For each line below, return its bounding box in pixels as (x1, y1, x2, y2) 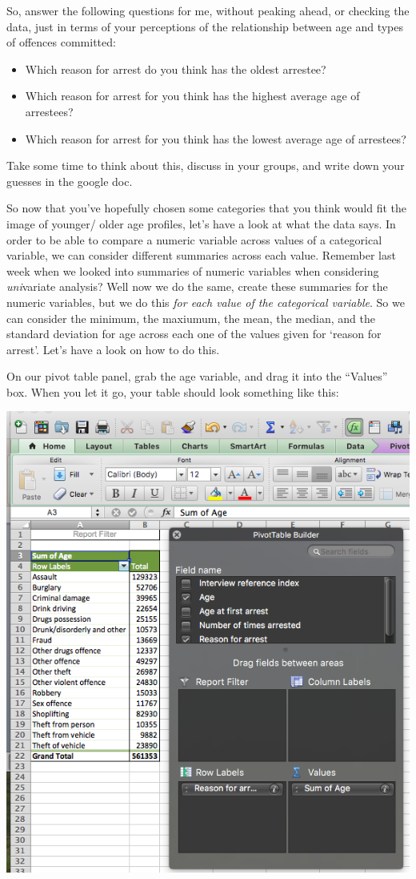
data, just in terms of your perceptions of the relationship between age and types (6, 18, 403, 34)
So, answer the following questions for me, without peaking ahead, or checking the (6, 2, 410, 18)
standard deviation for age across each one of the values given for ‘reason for (6, 325, 382, 342)
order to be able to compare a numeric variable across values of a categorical (6, 231, 382, 248)
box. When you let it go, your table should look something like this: (6, 383, 339, 400)
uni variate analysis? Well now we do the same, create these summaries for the (6, 278, 388, 295)
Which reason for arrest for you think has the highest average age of (25, 87, 360, 104)
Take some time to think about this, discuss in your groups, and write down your (6, 157, 405, 174)
